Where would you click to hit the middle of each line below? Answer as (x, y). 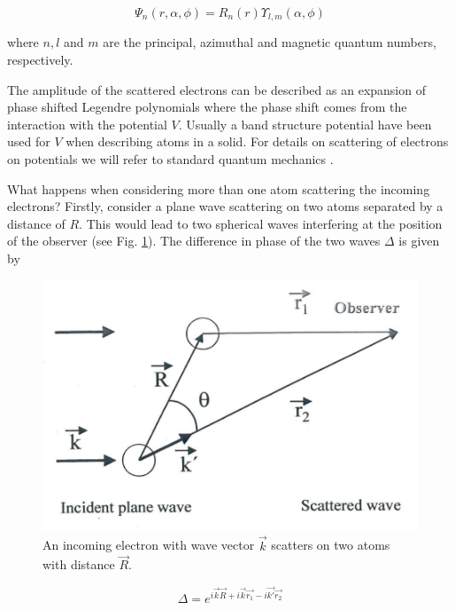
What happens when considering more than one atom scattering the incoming (219, 188)
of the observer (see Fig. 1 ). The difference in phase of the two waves (194, 241)
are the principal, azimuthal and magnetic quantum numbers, (270, 42)
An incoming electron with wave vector (149, 545)
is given (419, 241)
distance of (36, 223)
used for (29, 141)
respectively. (40, 60)
